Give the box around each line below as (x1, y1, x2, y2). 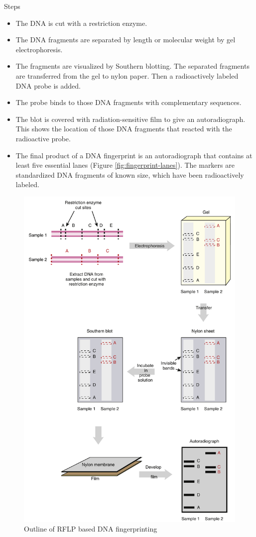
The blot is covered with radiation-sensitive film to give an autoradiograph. (15, 113, 246, 124)
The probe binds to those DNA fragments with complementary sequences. (15, 97, 242, 107)
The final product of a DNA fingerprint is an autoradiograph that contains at (15, 150, 253, 160)
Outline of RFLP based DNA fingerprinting (24, 524, 157, 534)
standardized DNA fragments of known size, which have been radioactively (15, 169, 244, 180)
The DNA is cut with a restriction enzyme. (15, 17, 147, 28)
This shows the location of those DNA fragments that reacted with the (15, 123, 232, 134)
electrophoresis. (15, 44, 63, 54)
